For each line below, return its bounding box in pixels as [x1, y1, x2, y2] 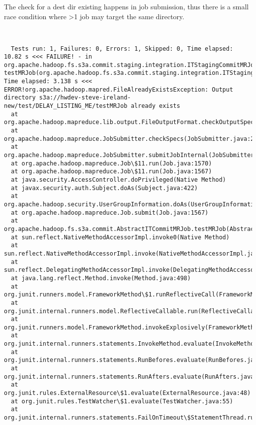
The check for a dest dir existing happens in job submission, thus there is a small [4, 1, 249, 11]
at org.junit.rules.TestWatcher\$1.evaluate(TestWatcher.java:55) [11, 397, 233, 405]
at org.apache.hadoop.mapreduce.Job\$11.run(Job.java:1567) [11, 168, 212, 175]
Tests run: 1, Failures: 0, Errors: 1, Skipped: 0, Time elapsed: [11, 45, 233, 52]
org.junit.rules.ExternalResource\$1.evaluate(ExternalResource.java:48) [4, 390, 251, 397]
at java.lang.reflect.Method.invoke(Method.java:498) [11, 274, 191, 282]
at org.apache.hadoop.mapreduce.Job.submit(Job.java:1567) [11, 209, 209, 216]
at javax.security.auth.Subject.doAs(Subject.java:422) [11, 184, 198, 192]
